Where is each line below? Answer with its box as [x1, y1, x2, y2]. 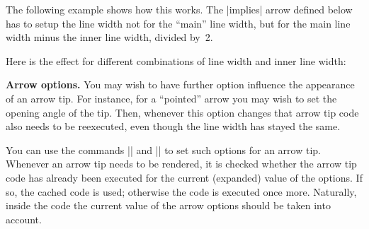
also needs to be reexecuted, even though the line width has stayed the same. [6, 119, 341, 134]
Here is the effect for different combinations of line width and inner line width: [6, 53, 346, 68]
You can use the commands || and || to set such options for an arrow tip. [6, 142, 321, 157]
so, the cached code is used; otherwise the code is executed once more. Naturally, [6, 184, 357, 199]
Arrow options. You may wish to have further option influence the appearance [6, 77, 355, 92]
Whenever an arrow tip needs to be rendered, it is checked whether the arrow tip [6, 156, 357, 171]
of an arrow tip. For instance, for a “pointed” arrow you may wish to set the [6, 90, 337, 105]
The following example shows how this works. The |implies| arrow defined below [6, 2, 353, 16]
